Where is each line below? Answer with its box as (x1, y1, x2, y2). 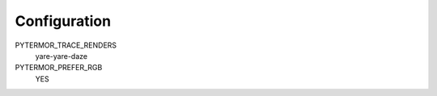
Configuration (15, 12, 112, 30)
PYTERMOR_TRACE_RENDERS (15, 40, 117, 50)
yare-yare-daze (35, 51, 88, 61)
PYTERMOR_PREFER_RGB (15, 63, 103, 73)
